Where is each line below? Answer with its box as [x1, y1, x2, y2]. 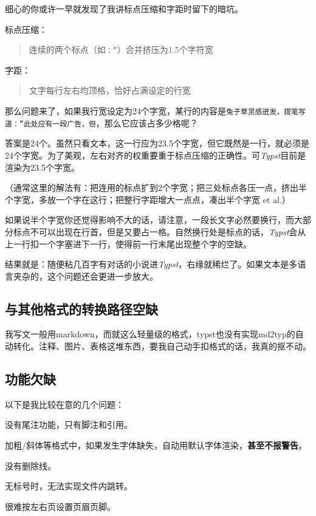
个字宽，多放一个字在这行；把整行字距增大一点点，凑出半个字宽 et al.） [5, 193, 290, 205]
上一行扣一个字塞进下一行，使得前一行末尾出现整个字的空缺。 [5, 237, 252, 250]
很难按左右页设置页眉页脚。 [5, 500, 115, 512]
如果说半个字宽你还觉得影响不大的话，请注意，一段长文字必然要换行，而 [5, 213, 294, 226]
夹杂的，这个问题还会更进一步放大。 [13, 269, 158, 282]
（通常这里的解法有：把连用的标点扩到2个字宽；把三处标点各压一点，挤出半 [5, 181, 307, 194]
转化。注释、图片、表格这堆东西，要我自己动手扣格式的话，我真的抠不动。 [13, 340, 311, 353]
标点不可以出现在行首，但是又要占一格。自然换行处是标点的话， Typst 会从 [13, 225, 306, 238]
